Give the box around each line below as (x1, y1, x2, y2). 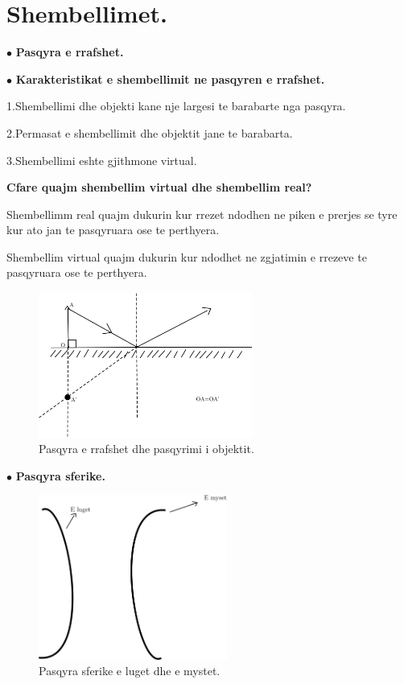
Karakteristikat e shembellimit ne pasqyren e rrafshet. (15, 70, 325, 87)
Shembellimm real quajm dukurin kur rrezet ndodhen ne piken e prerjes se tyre (6, 205, 398, 222)
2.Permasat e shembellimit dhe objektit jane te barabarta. (6, 124, 293, 141)
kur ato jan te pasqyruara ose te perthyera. (6, 221, 220, 238)
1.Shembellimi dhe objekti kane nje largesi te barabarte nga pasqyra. (6, 97, 346, 114)
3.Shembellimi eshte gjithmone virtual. (6, 151, 197, 168)
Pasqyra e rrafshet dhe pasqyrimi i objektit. (39, 440, 254, 457)
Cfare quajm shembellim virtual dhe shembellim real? (6, 179, 312, 196)
